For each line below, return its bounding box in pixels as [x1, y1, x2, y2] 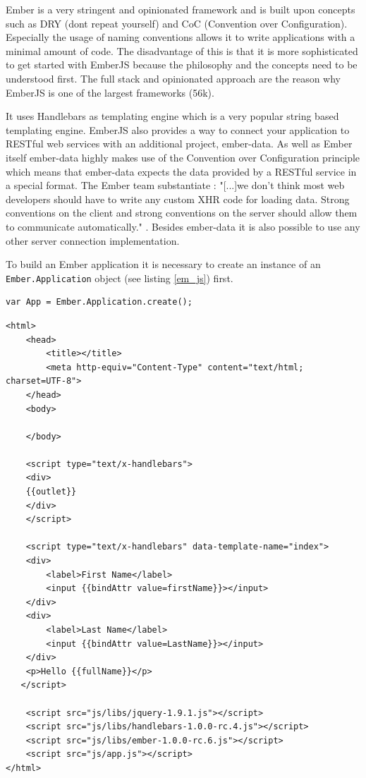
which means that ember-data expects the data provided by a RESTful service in [6, 164, 357, 178]
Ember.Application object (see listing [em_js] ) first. [6, 270, 233, 285]
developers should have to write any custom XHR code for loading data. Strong [6, 191, 350, 206]
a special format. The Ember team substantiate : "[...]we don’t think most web [6, 178, 345, 193]
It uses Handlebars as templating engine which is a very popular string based [6, 109, 339, 123]
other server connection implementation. [6, 233, 180, 248]
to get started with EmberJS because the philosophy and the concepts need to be [6, 57, 358, 72]
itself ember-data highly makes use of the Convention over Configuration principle [6, 150, 360, 164]
